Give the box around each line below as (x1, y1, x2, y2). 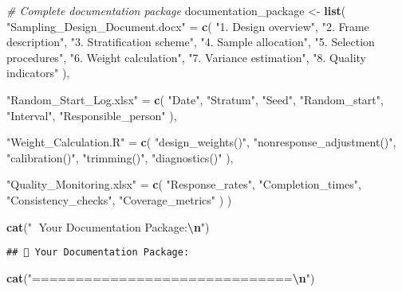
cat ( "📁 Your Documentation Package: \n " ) (6, 218, 210, 235)
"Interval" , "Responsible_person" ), (6, 107, 177, 123)
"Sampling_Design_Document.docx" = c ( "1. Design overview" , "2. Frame (6, 18, 369, 34)
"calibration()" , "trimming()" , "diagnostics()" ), (6, 149, 234, 165)
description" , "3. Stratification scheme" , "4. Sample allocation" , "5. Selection (6, 33, 375, 50)
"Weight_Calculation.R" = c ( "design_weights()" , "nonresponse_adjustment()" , (6, 134, 396, 150)
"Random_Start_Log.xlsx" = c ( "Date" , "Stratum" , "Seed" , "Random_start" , (6, 91, 384, 107)
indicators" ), (6, 64, 70, 81)
